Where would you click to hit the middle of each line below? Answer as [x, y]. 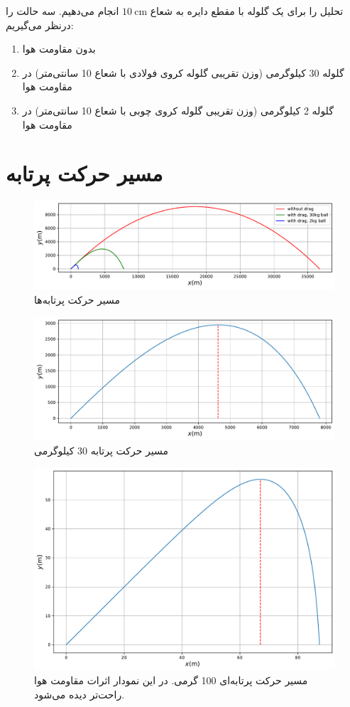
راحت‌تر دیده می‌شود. [80, 695]
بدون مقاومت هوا [59, 49]
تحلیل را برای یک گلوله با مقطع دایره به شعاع [247, 11]
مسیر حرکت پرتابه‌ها [77, 299]
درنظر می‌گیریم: [40, 25]
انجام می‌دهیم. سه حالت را [62, 11]
